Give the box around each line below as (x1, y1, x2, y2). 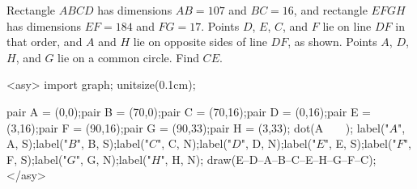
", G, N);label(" (75, 150, 151, 167)
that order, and (6, 33, 83, 50)
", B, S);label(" (76, 135, 149, 152)
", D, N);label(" (240, 135, 317, 152)
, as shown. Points (287, 33, 377, 50)
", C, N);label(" (156, 135, 232, 152)
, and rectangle (293, 2, 368, 18)
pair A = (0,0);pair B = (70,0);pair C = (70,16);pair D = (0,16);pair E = (6, 103, 372, 120)
